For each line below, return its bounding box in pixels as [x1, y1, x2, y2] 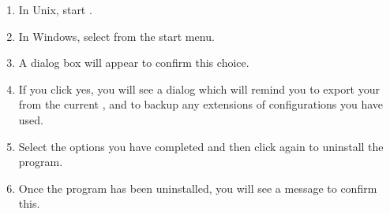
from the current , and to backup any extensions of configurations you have [18, 96, 384, 113]
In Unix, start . [18, 2, 92, 17]
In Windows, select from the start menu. [18, 28, 215, 44]
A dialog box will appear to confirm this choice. [18, 54, 249, 71]
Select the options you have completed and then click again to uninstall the [18, 138, 384, 154]
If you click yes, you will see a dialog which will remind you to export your [18, 80, 380, 97]
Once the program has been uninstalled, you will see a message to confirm [18, 179, 377, 196]
